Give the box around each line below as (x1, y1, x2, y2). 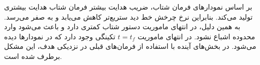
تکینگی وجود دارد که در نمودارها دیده (4, 31, 116, 41)
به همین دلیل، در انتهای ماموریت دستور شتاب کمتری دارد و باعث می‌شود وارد (4, 21, 241, 32)
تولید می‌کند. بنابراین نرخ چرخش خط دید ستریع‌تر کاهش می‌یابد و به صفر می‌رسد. (4, 11, 253, 22)
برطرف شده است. (4, 50, 62, 61)
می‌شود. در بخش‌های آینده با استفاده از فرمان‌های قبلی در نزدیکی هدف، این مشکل (4, 41, 256, 51)
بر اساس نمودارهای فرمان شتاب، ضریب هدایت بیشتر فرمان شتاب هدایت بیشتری (4, 2, 252, 12)
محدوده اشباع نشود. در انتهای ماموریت (137, 31, 255, 41)
